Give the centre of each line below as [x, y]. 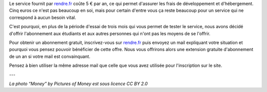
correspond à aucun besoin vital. [43, 17]
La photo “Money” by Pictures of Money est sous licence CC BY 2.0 [78, 84]
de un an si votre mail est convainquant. [50, 56]
